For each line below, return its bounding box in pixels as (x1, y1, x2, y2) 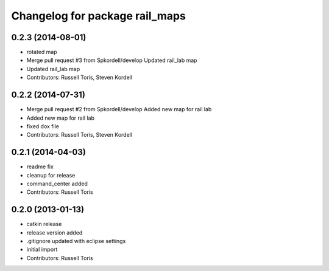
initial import (26, 246, 58, 253)
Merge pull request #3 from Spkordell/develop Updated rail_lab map (26, 57, 197, 64)
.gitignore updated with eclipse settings (26, 238, 126, 245)
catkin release (26, 221, 62, 228)
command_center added (26, 180, 88, 187)
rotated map (26, 49, 57, 56)
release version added (26, 228, 83, 236)
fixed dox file (26, 122, 59, 130)
